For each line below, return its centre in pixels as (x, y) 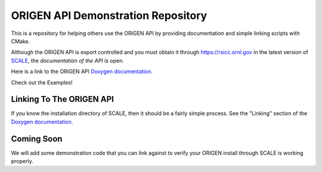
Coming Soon (37, 138)
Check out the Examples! (42, 82)
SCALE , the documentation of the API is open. (68, 60)
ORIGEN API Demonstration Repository (109, 15)
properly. (22, 161)
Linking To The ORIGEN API (63, 99)
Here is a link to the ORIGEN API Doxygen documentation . (82, 72)
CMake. (21, 41)
